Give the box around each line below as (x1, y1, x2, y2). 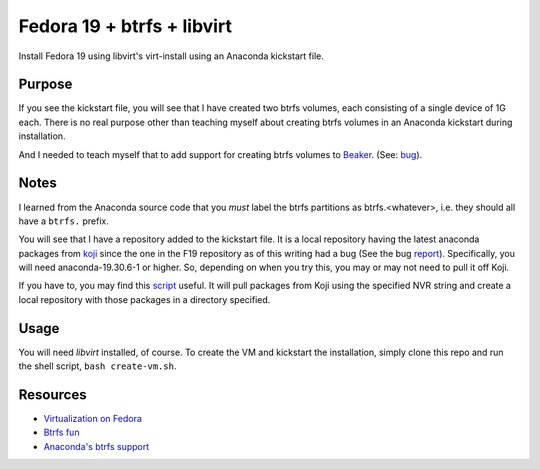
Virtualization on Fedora (43, 413, 142, 425)
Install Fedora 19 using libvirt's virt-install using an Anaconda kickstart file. (18, 50, 325, 62)
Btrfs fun (43, 426, 80, 439)
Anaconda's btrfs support (43, 440, 150, 452)
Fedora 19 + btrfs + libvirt (18, 15, 232, 37)
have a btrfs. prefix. (18, 215, 109, 227)
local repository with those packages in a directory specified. (18, 293, 271, 305)
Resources (18, 386, 87, 403)
